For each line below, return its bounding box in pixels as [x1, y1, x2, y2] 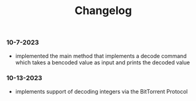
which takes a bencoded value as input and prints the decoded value [15, 59, 190, 66]
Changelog [74, 4, 132, 18]
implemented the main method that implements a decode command [15, 52, 187, 59]
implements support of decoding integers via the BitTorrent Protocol [15, 88, 188, 95]
